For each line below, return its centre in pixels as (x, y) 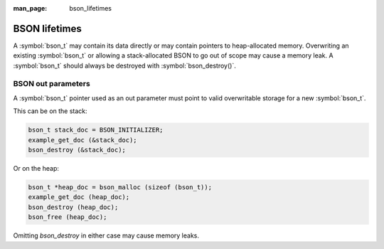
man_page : (30, 8)
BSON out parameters (52, 84)
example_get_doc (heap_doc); (79, 197)
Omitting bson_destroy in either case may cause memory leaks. (106, 235)
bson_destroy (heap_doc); (73, 207)
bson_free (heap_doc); (68, 217)
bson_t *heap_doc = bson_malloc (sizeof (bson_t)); (120, 187)
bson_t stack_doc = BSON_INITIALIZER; (96, 130)
